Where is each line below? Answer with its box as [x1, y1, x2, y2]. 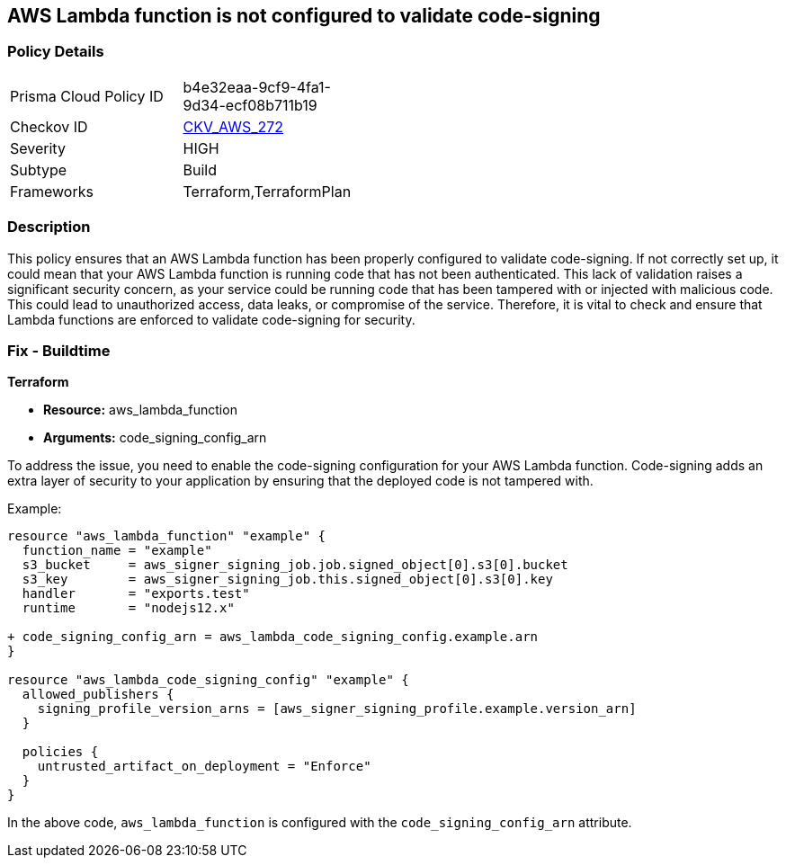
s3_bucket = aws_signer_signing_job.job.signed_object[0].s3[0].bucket [22, 557, 568, 573]
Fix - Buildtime [7, 341, 111, 360]
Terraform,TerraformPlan [183, 182, 352, 201]
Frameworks [10, 182, 94, 201]
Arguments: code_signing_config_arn [43, 430, 267, 446]
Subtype [10, 160, 67, 179]
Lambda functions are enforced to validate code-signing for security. [7, 311, 415, 327]
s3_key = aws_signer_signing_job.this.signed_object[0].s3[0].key [22, 572, 553, 587]
